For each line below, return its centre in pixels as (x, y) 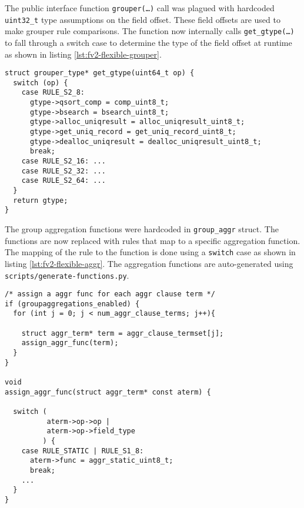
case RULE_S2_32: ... (64, 171)
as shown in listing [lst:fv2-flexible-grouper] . (83, 54)
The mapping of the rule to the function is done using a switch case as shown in (150, 252)
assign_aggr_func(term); (70, 343)
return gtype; (41, 200)
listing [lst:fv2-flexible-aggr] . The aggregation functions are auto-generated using (149, 263)
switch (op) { (41, 83)
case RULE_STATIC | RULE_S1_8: (83, 451)
